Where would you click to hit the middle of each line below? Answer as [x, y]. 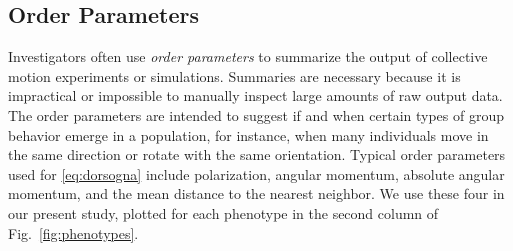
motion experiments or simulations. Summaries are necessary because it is [234, 75]
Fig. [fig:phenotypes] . [73, 232]
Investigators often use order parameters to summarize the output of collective [248, 56]
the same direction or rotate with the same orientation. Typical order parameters [257, 154]
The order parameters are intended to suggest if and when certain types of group [256, 114]
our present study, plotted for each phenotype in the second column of [223, 212]
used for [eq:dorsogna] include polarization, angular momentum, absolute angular [256, 173]
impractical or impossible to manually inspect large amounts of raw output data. [255, 95]
